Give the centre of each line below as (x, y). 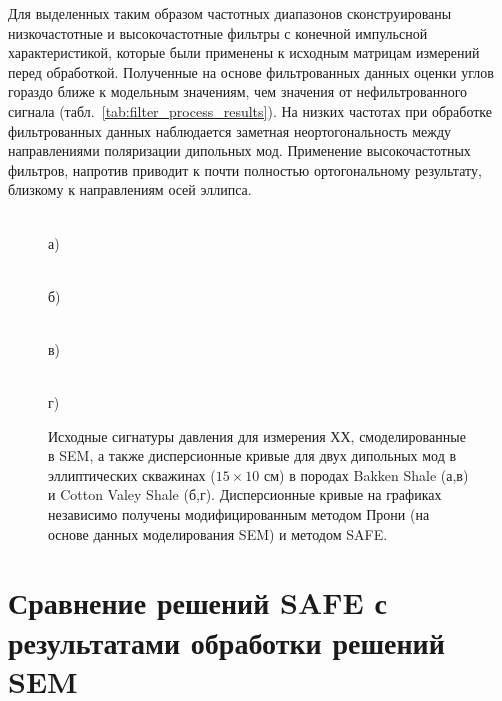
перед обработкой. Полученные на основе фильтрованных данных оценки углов (251, 71)
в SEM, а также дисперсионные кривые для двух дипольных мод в (252, 455)
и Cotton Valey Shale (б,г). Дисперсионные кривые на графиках (245, 494)
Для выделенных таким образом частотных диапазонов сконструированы (230, 13)
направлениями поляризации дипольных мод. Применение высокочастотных (239, 150)
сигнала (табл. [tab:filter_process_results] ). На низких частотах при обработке (250, 110)
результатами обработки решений (226, 641)
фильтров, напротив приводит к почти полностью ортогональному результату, (245, 169)
